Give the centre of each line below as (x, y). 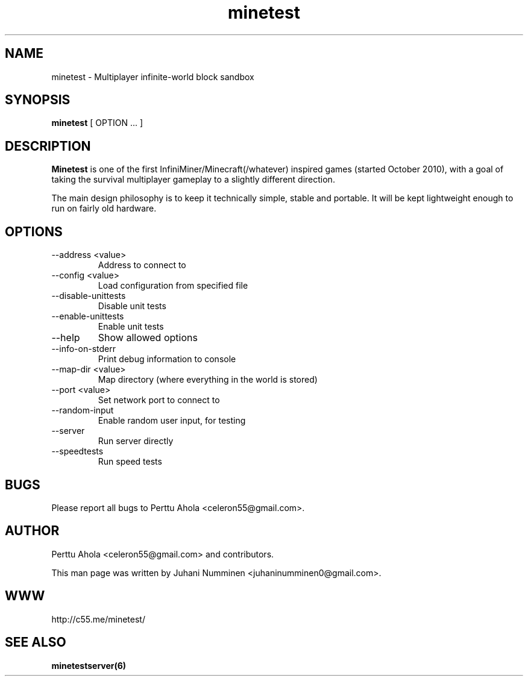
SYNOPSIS (38, 100)
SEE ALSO (36, 642)
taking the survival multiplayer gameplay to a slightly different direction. (193, 180)
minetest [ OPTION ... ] (97, 123)
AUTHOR (32, 531)
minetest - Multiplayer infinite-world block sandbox (153, 77)
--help (66, 338)
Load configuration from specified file (173, 286)
